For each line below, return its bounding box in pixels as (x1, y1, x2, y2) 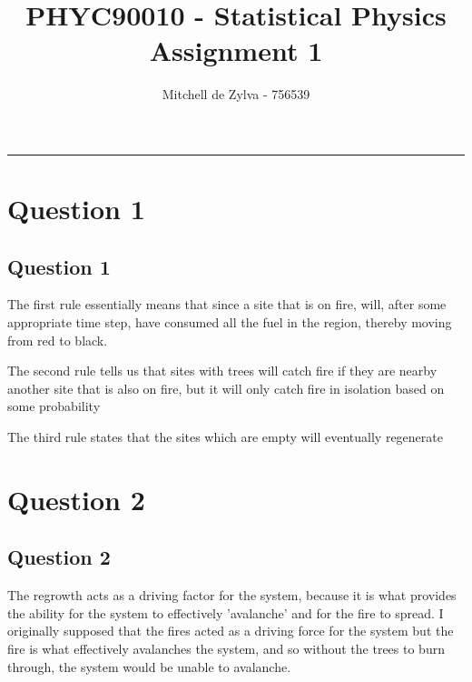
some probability (7, 396, 101, 416)
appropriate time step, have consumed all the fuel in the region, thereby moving (7, 313, 452, 332)
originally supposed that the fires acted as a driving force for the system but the (7, 621, 454, 640)
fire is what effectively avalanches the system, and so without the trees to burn (7, 639, 445, 657)
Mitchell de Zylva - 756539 (162, 85, 310, 104)
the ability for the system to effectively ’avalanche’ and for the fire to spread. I (7, 603, 444, 622)
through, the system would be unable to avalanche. (7, 657, 291, 676)
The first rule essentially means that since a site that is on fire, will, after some (7, 295, 447, 314)
